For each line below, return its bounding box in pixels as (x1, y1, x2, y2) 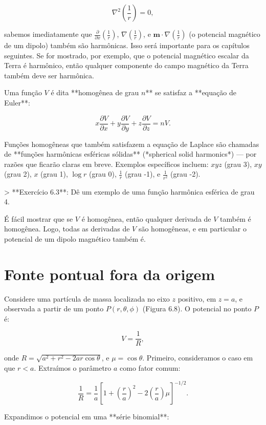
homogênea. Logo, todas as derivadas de (4, 223, 130, 234)
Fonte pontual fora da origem (4, 263, 215, 284)
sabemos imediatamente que (4, 29, 92, 39)
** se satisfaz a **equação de (145, 87, 236, 98)
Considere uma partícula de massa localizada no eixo (4, 293, 170, 304)
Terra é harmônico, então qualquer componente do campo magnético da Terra (4, 60, 249, 71)
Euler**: (4, 97, 30, 108)
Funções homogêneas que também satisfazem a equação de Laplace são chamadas (4, 138, 259, 149)
